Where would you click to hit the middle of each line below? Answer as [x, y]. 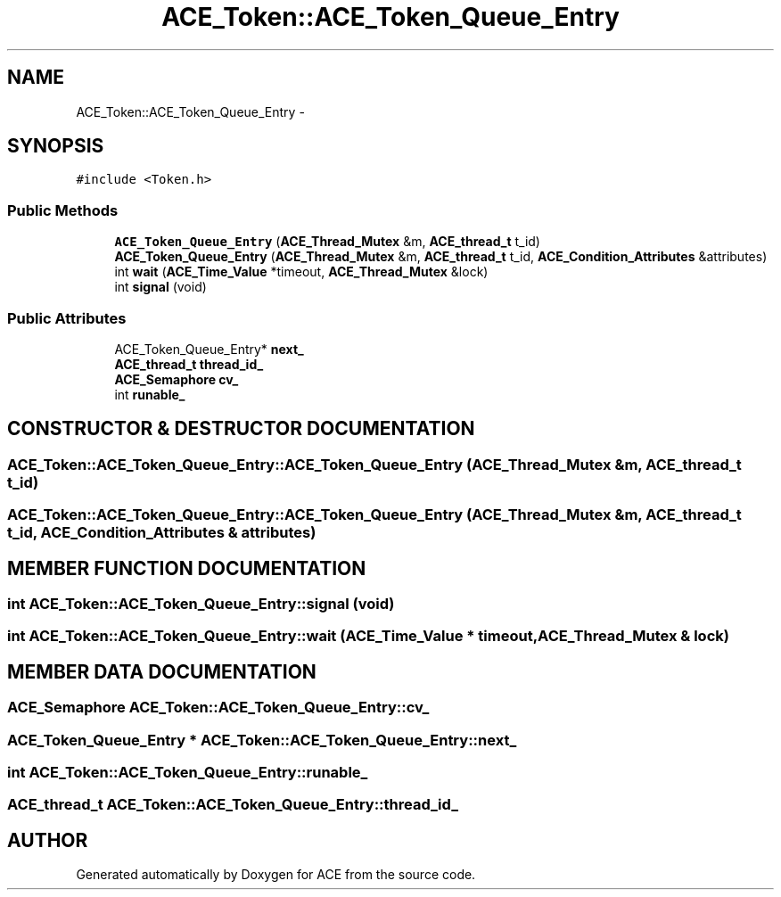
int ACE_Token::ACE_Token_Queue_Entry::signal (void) [201, 604]
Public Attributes [67, 318]
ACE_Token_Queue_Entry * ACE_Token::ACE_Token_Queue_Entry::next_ [262, 740]
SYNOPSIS [56, 146]
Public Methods [63, 210]
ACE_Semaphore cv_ [177, 379]
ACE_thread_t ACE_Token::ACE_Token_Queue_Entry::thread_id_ [233, 805]
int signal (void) [160, 287]
